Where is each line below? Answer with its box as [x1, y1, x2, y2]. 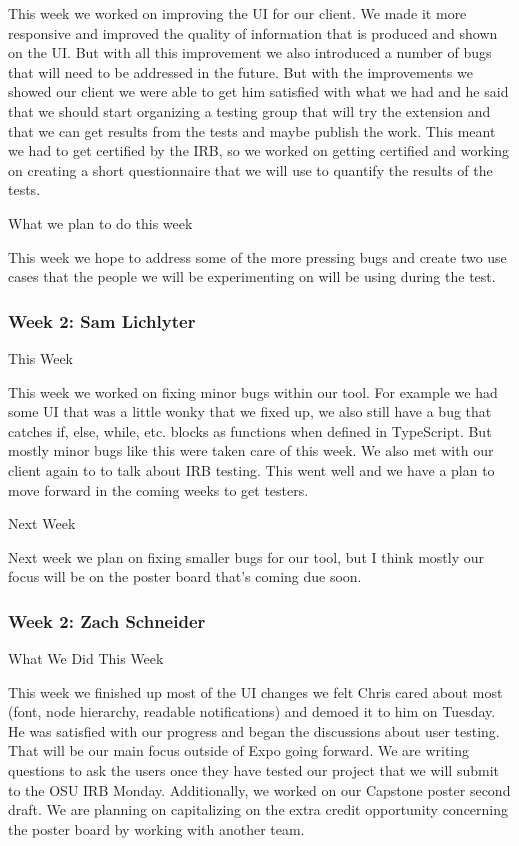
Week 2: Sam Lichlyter [8, 308, 196, 333]
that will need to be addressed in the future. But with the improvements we [8, 61, 473, 82]
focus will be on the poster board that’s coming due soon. [8, 566, 362, 587]
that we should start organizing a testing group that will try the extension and [8, 100, 491, 121]
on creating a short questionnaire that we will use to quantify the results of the [8, 159, 493, 180]
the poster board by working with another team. [8, 818, 305, 839]
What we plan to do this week [8, 212, 193, 233]
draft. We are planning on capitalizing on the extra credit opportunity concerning [8, 799, 509, 820]
